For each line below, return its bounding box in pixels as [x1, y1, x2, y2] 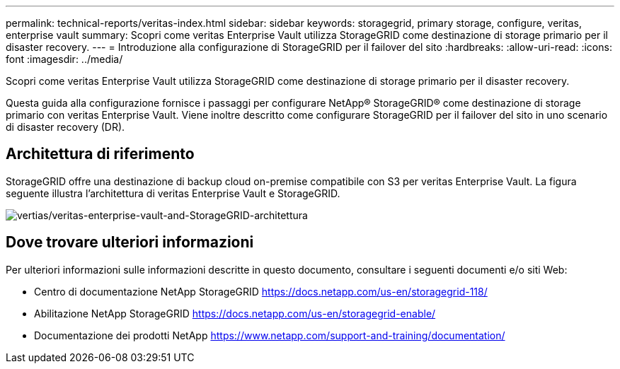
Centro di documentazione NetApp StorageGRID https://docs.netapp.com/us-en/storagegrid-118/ [34, 285, 488, 298]
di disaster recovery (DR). [6, 121, 125, 133]
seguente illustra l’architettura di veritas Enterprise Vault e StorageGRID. [6, 187, 340, 199]
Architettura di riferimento [6, 145, 195, 163]
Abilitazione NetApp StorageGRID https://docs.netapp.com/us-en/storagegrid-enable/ [34, 307, 436, 320]
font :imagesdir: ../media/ [6, 53, 123, 65]
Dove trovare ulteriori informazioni [6, 233, 254, 252]
